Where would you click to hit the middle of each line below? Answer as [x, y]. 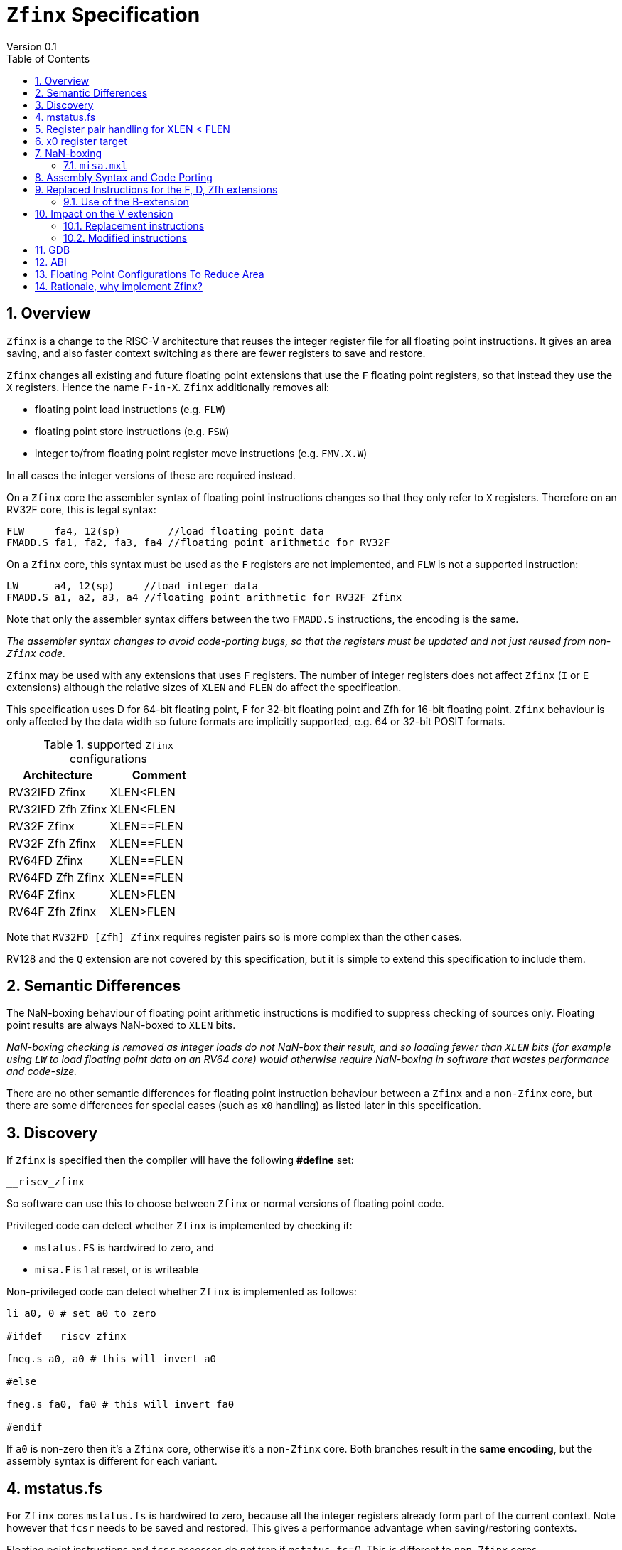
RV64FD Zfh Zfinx [57, 877]
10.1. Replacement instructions [134, 225]
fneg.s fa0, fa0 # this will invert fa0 [120, 1405]
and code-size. [42, 1071]
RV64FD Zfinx [46, 860]
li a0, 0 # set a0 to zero [81, 1314]
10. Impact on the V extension [104, 213]
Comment [159, 775]
